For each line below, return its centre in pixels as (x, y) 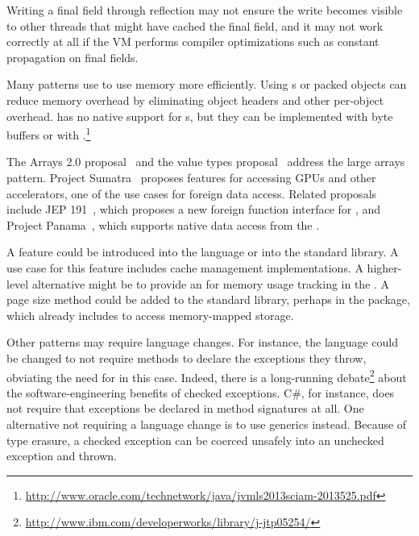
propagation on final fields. (73, 57)
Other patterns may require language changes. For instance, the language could (202, 342)
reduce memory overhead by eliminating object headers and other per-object (195, 100)
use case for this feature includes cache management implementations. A (185, 267)
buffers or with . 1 (49, 133)
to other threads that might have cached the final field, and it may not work (195, 25)
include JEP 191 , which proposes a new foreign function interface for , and (194, 209)
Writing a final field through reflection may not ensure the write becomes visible (205, 10)
